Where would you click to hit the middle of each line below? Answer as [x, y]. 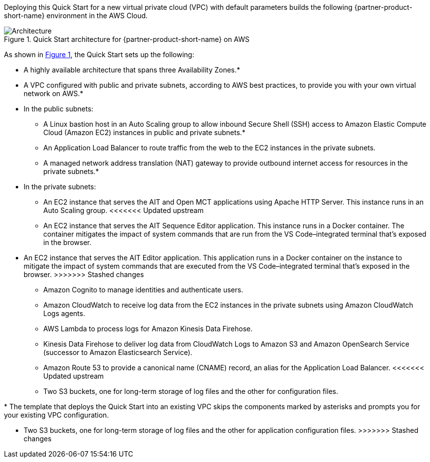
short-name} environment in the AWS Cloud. [76, 16]
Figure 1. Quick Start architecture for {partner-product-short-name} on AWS [127, 39]
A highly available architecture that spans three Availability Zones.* [132, 70]
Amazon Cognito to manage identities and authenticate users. [143, 290]
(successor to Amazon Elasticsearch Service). [118, 352]
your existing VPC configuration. [57, 415]
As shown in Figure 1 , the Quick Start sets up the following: [99, 54]
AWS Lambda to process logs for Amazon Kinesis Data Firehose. [148, 329]
